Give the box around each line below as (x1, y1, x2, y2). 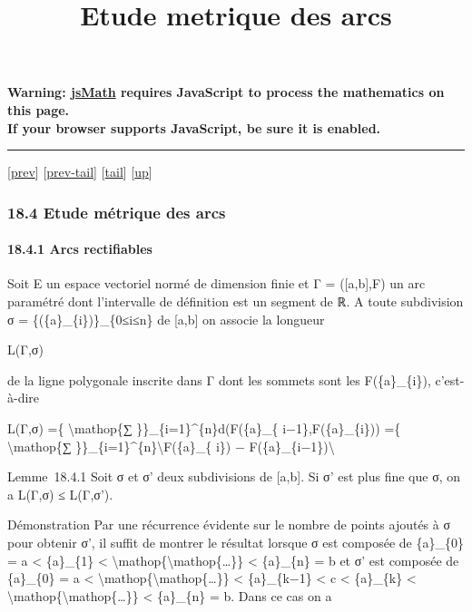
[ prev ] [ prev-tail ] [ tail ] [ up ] (7, 162, 152, 181)
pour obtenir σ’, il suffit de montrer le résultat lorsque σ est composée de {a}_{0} (7, 532, 464, 551)
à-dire (7, 388, 40, 407)
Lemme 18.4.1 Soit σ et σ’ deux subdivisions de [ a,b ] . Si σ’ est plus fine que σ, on (7, 467, 461, 486)
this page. (7, 100, 70, 119)
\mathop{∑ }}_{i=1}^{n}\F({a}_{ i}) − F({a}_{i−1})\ (7, 436, 335, 455)
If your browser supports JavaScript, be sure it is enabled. (7, 118, 381, 137)
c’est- (435, 370, 465, 389)
